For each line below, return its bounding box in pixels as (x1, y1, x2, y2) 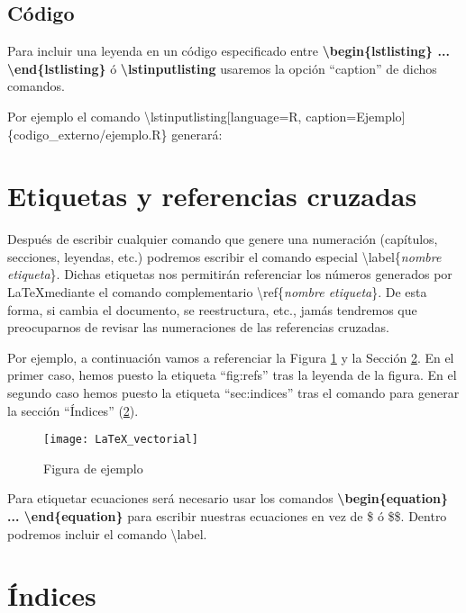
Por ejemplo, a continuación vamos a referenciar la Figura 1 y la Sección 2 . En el (7, 347, 454, 366)
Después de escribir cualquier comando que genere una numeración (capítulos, (7, 230, 438, 248)
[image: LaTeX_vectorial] (43, 433, 198, 446)
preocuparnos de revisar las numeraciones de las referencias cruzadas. (7, 318, 389, 337)
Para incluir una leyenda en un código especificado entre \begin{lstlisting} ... (7, 41, 450, 60)
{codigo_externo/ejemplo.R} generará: (7, 124, 223, 143)
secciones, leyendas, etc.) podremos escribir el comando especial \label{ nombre (7, 247, 442, 266)
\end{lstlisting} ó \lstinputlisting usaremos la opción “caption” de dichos (7, 59, 437, 77)
